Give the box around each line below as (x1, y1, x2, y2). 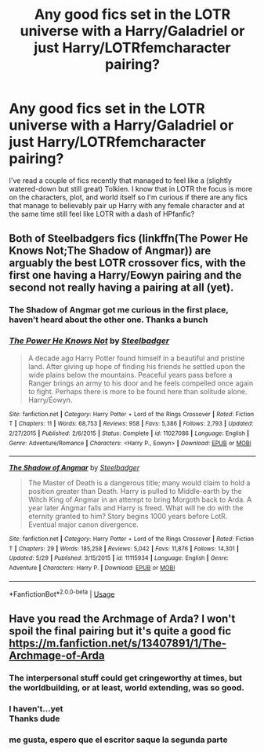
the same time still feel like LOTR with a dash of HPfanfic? (9, 209, 195, 218)
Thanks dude (9, 713, 60, 724)
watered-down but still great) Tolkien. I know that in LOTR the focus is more (9, 184, 253, 193)
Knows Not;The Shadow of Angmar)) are (9, 244, 212, 258)
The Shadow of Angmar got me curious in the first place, (9, 305, 229, 316)
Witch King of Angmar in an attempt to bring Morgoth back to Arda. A (27, 495, 252, 504)
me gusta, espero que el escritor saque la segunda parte (9, 734, 228, 745)
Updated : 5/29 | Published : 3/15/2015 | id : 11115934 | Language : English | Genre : (9, 554, 230, 562)
